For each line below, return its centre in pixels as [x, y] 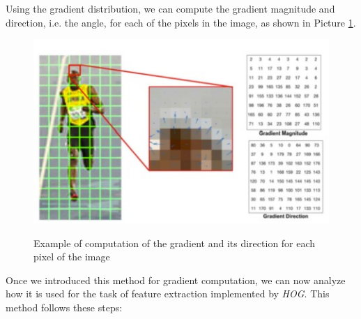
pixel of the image [72, 257]
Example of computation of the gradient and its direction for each [175, 243]
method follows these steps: [64, 307]
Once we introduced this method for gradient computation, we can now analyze [176, 280]
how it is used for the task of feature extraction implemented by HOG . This [168, 294]
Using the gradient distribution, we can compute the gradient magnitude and [170, 8]
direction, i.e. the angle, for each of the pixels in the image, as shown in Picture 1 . [181, 22]
